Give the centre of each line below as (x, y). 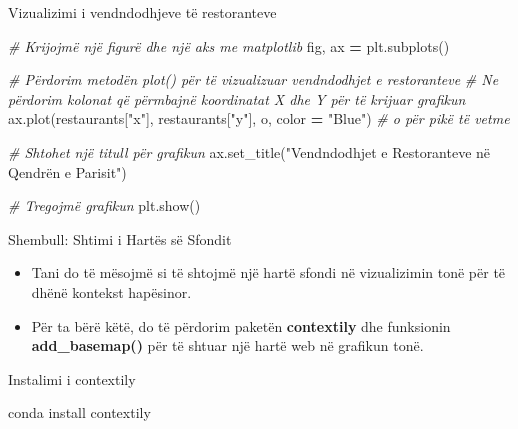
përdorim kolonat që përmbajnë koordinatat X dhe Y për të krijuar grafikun (237, 98)
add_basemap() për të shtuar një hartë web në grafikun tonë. (227, 345)
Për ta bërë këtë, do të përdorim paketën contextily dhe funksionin (241, 325)
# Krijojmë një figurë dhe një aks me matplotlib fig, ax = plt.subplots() (229, 45)
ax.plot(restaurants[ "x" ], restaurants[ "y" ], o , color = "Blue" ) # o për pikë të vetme (259, 118)
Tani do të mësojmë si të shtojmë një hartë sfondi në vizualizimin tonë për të (268, 272)
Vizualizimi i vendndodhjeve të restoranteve (142, 12)
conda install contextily (79, 412)
